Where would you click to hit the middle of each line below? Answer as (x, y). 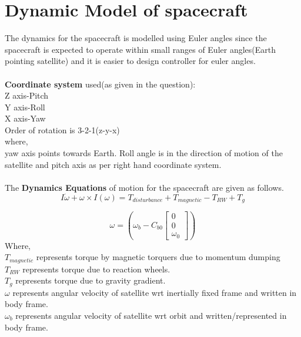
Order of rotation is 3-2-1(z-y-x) (62, 129)
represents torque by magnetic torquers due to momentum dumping (158, 257)
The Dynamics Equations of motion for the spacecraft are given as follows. (144, 187)
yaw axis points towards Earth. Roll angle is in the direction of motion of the (144, 153)
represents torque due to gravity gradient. (91, 280)
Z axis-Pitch (27, 95)
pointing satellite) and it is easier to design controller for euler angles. (130, 61)
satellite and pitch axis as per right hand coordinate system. (113, 164)
